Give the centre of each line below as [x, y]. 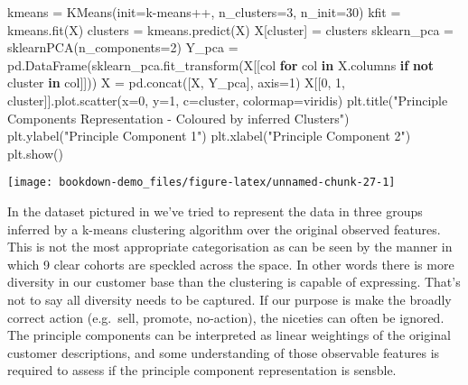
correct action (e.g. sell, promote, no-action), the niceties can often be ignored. [226, 317]
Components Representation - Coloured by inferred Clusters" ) [178, 118]
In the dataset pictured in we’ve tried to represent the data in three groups [215, 211]
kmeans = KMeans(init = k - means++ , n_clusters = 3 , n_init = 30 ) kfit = [204, 12]
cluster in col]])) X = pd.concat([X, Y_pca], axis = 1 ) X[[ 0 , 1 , [176, 82]
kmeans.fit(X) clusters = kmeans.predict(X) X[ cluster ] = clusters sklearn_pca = [230, 29]
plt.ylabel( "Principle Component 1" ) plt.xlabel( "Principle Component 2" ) [209, 136]
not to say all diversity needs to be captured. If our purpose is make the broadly [229, 299]
